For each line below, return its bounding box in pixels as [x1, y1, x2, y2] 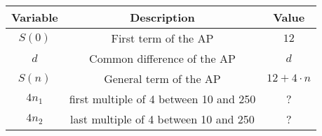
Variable [11, 9, 58, 25]
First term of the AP [111, 30, 214, 46]
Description [130, 9, 195, 25]
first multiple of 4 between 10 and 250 [69, 91, 256, 107]
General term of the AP [104, 70, 221, 86]
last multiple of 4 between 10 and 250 [70, 111, 255, 127]
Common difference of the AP [89, 50, 236, 66]
